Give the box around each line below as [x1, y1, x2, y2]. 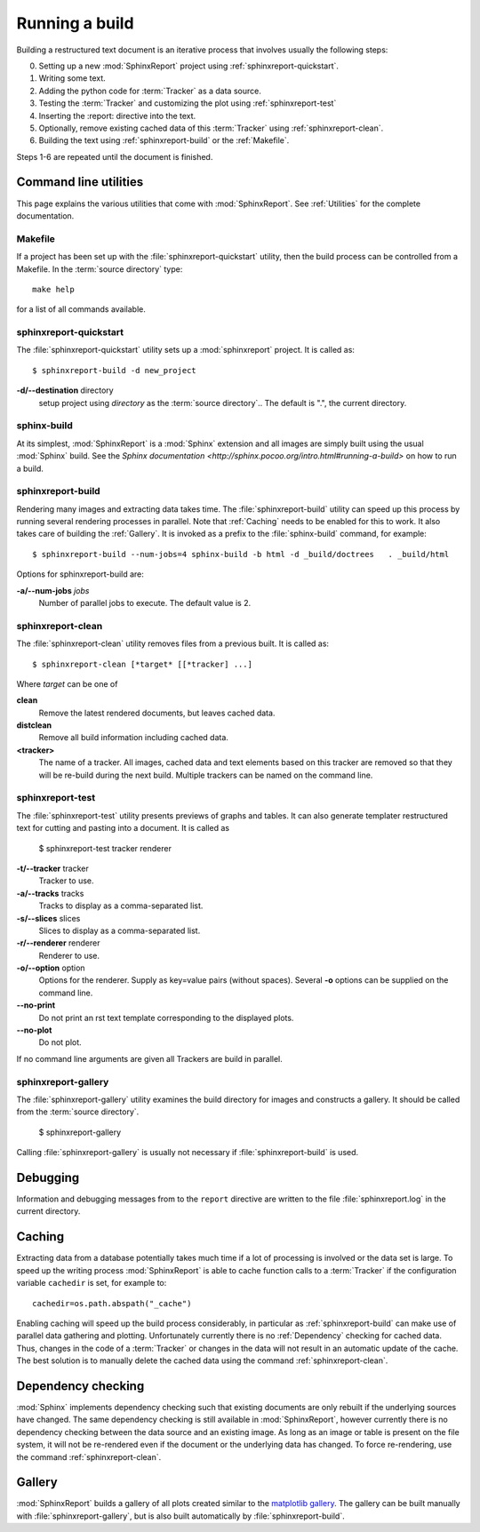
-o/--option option [16, 962, 85, 973]
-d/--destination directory [16, 385, 115, 395]
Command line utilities [16, 174, 144, 190]
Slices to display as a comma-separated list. [38, 925, 201, 936]
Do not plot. [38, 1037, 82, 1048]
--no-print [16, 1000, 56, 1010]
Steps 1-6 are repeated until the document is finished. [16, 151, 213, 162]
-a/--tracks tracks [16, 888, 84, 898]
